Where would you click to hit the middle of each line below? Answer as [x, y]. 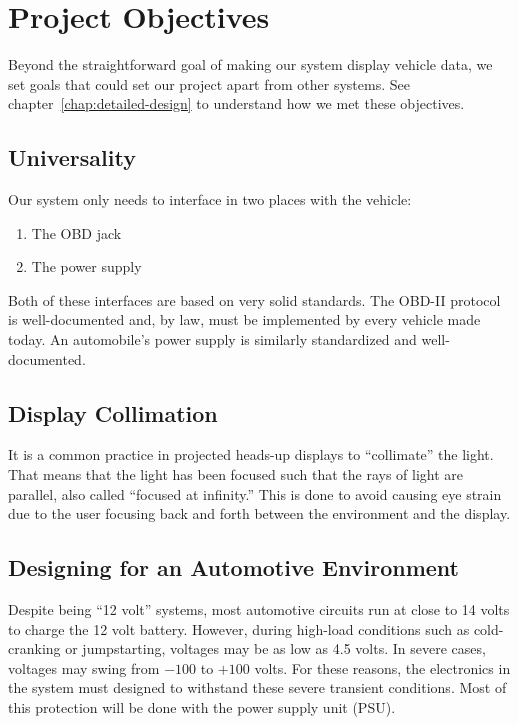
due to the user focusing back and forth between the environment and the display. [259, 513]
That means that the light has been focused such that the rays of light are [236, 474]
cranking [34, 648]
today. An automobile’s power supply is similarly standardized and [212, 339]
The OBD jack [76, 232]
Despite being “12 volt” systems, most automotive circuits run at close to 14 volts [259, 609]
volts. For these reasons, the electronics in [382, 667]
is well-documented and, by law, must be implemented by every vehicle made [244, 319]
